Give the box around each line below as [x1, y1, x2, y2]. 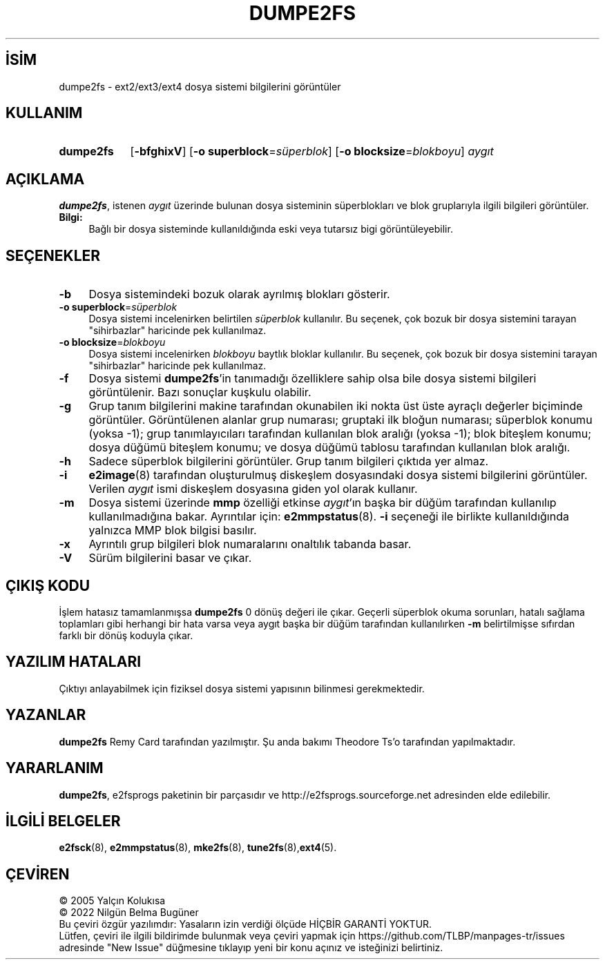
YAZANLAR [6, 706, 86, 724]
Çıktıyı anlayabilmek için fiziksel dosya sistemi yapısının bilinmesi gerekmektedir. [59, 682, 425, 694]
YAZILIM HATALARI [6, 653, 142, 671]
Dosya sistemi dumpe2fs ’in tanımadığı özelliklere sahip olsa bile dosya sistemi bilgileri [88, 371, 537, 386]
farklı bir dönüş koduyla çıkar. [59, 629, 193, 641]
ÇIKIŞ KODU [6, 576, 90, 594]
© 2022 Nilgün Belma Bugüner [59, 906, 199, 919]
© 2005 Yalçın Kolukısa [59, 895, 166, 907]
